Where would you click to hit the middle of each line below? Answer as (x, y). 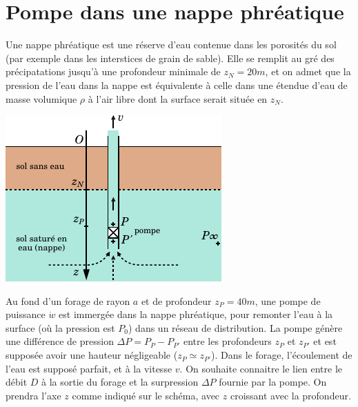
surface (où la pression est (60, 327)
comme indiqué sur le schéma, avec (146, 395)
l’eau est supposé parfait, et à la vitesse (89, 368)
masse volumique (41, 98)
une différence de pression (60, 341)
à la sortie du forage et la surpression (120, 382)
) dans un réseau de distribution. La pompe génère (236, 327)
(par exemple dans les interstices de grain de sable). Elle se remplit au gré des (170, 58)
